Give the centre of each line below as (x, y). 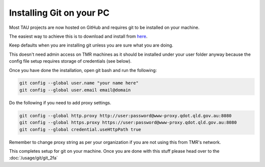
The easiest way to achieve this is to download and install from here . (78, 36)
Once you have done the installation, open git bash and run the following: (83, 70)
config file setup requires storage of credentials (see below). (70, 61)
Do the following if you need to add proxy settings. (60, 102)
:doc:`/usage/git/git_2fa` (34, 158)
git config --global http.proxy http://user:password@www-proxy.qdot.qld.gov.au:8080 (125, 116)
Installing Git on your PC (59, 13)
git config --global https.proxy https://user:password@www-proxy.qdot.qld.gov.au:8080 (128, 123)
